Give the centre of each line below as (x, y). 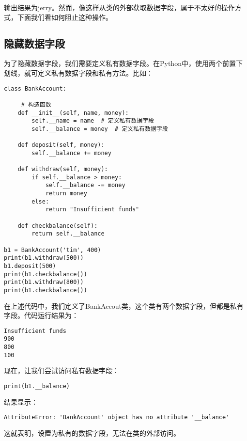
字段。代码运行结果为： (41, 315)
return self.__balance (68, 234)
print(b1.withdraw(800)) (44, 282)
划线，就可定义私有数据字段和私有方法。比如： (78, 72)
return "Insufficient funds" (92, 210)
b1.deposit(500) (30, 266)
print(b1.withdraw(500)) (44, 258)
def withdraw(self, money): (63, 169)
